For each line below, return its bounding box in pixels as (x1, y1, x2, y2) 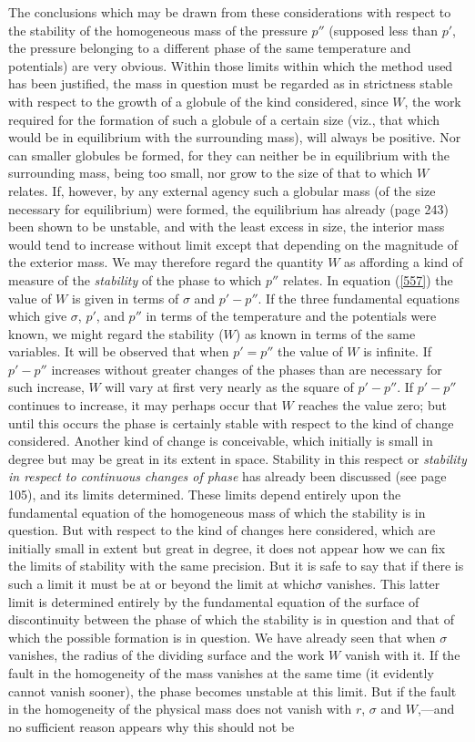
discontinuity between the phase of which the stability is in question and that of (8, 610, 455, 629)
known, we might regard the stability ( (8, 324, 224, 343)
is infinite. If (363, 342, 431, 361)
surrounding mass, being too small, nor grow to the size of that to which (8, 163, 413, 182)
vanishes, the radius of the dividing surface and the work (8, 645, 325, 665)
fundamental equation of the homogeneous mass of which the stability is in (8, 502, 426, 521)
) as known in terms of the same (235, 324, 416, 343)
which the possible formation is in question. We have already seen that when (8, 627, 436, 646)
